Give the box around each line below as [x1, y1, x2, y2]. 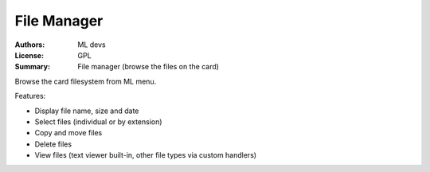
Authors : [14, 40, 45, 49]
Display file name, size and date [34, 106, 139, 115]
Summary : [14, 62, 51, 72]
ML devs [77, 40, 107, 49]
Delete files [34, 139, 72, 149]
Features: [14, 92, 46, 101]
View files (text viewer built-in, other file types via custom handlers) [34, 150, 257, 160]
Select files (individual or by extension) [34, 116, 162, 127]
